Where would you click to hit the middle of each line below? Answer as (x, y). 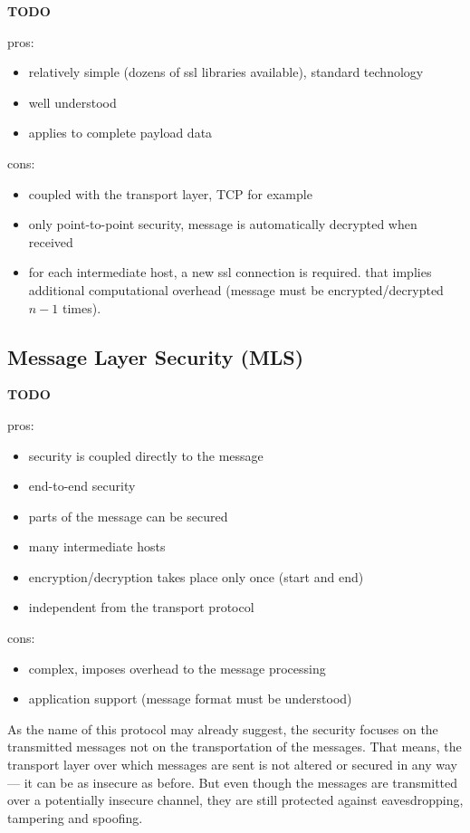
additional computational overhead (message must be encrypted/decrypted (236, 289)
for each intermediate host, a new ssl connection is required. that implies (230, 272)
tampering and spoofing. (75, 817)
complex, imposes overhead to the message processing (177, 668)
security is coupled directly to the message (146, 455)
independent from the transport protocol (141, 607)
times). (82, 307)
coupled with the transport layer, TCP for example (170, 193)
